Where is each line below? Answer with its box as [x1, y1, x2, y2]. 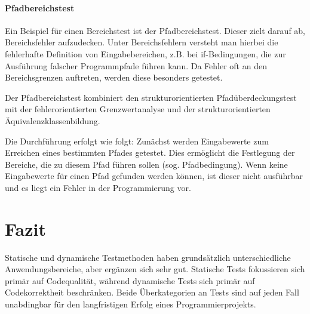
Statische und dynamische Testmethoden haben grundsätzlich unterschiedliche [5, 251, 291, 263]
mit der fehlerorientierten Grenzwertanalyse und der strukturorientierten [5, 103, 271, 115]
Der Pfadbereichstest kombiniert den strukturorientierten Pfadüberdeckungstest [5, 91, 297, 103]
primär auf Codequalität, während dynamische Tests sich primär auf [5, 274, 255, 287]
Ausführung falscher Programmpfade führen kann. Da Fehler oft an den [5, 59, 267, 72]
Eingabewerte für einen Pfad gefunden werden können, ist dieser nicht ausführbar [5, 170, 303, 182]
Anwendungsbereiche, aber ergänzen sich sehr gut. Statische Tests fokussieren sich [5, 263, 305, 275]
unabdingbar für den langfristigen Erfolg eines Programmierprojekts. [5, 298, 256, 310]
